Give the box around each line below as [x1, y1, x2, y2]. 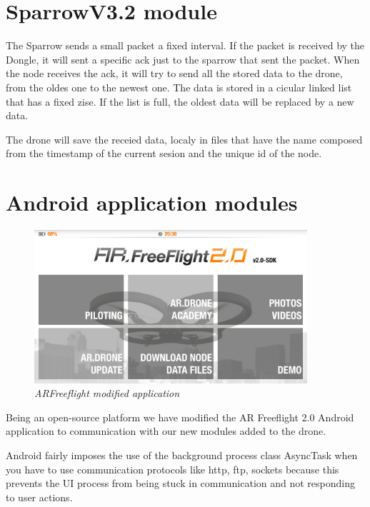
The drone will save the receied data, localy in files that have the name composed [6, 131, 363, 146]
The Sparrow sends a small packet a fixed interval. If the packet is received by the [6, 38, 365, 53]
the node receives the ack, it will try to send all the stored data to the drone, [6, 66, 343, 81]
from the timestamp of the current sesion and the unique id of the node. [6, 146, 322, 161]
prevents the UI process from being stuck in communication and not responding [6, 476, 355, 491]
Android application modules [6, 188, 298, 217]
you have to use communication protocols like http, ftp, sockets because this [6, 461, 339, 476]
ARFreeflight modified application [34, 386, 180, 401]
